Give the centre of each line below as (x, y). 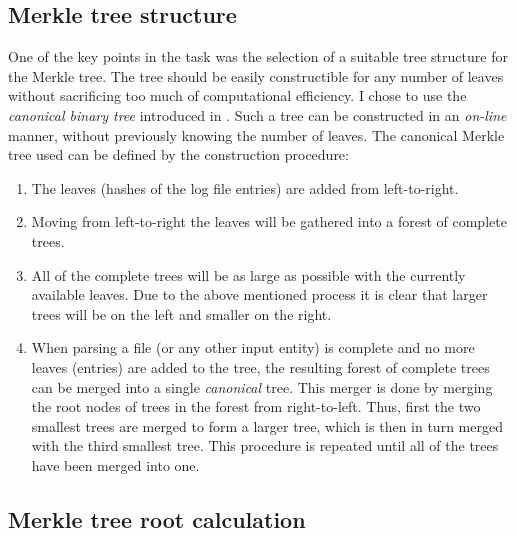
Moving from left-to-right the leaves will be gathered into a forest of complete (269, 221)
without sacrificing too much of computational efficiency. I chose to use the (237, 95)
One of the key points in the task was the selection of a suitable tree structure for (258, 56)
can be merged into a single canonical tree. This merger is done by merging (262, 386)
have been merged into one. (115, 464)
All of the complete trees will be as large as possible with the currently (248, 274)
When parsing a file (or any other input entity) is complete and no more (253, 347)
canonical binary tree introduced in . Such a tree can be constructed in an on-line (257, 114)
